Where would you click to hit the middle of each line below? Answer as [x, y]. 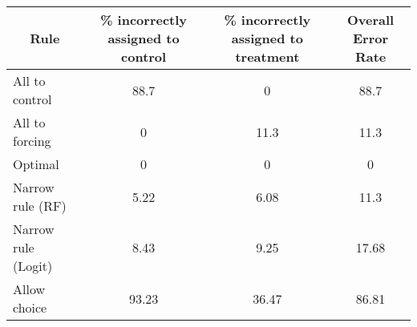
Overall [370, 20]
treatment [267, 57]
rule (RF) [40, 206]
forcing [32, 141]
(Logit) [33, 266]
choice [30, 307]
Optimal [36, 164]
